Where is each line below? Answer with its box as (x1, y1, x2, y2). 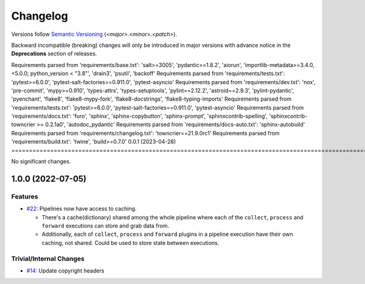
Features (11, 192, 38, 201)
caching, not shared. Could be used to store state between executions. (41, 239, 220, 246)
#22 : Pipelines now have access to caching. (26, 205, 137, 213)
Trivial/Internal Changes (11, 254, 85, 263)
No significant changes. (11, 158, 71, 165)
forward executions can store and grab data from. (41, 222, 170, 229)
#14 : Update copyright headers (26, 267, 105, 274)
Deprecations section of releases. (11, 50, 97, 57)
